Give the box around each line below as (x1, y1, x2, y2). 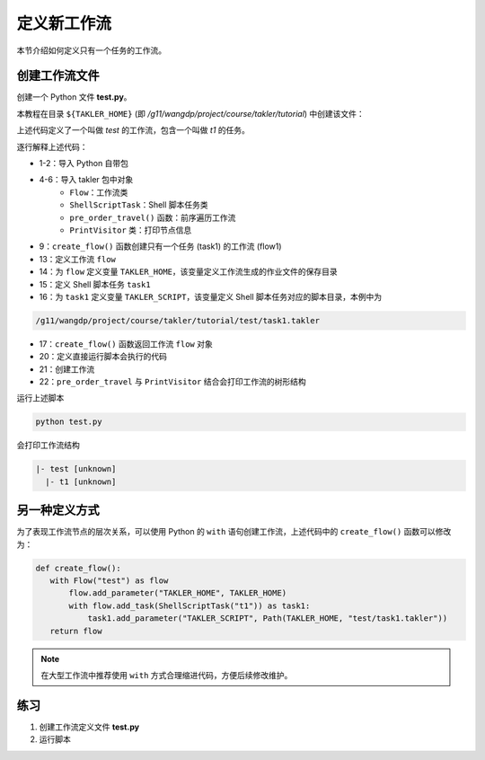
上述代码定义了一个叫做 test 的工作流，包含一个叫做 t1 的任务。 (16, 125, 251, 136)
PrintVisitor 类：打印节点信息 (69, 225, 192, 235)
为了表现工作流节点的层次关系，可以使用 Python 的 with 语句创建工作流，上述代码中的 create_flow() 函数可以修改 (16, 526, 452, 537)
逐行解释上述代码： (16, 141, 88, 152)
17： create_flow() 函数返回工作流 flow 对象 (39, 338, 213, 349)
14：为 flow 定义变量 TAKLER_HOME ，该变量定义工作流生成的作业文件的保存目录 (39, 266, 338, 278)
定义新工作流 (16, 13, 112, 33)
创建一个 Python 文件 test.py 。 (16, 92, 132, 102)
